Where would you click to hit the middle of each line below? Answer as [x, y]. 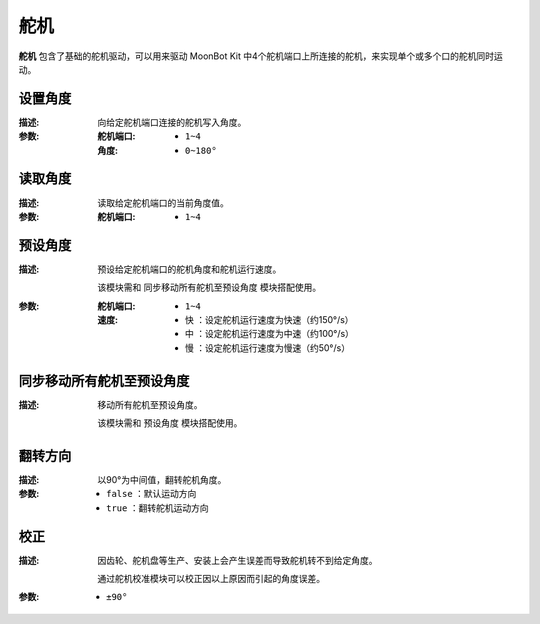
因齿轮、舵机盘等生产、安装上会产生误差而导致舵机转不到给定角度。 [237, 560]
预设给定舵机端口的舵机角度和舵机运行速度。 [189, 269]
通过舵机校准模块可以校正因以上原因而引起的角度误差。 [211, 579]
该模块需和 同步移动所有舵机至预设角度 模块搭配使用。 [209, 287]
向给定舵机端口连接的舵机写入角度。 [172, 122]
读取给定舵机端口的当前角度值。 [163, 202]
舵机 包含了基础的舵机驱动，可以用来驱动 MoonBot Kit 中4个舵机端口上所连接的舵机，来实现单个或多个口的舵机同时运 [261, 56]
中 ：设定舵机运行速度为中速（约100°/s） [270, 334]
